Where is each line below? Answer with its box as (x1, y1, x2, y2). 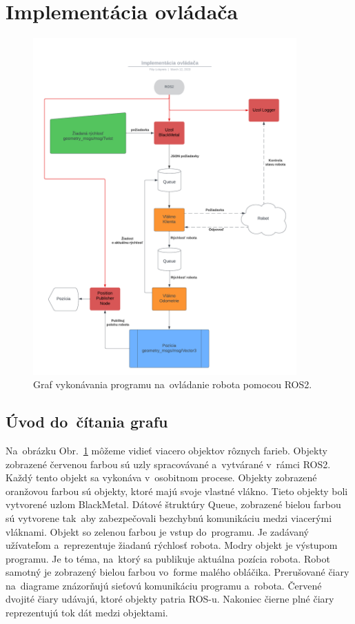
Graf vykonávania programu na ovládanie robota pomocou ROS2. (33, 377, 312, 392)
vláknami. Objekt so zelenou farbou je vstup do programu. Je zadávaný (6, 524, 309, 539)
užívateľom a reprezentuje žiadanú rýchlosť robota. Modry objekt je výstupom (6, 538, 338, 552)
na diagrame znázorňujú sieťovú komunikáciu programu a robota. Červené (6, 578, 322, 592)
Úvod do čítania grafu (6, 411, 168, 432)
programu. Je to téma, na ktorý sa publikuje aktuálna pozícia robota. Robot (6, 551, 330, 565)
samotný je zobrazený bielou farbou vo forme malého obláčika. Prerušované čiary (6, 565, 349, 579)
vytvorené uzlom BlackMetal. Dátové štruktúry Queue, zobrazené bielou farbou (6, 497, 341, 512)
